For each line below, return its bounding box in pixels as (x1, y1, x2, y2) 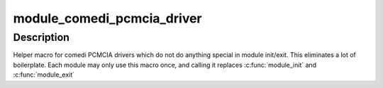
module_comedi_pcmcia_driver (13, 11, 202, 26)
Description (13, 31, 70, 44)
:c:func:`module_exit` (13, 70, 74, 79)
